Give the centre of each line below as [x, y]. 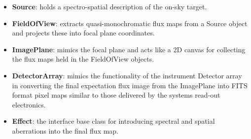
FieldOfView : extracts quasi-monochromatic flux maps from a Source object [130, 23]
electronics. [29, 104]
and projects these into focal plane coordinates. [83, 33]
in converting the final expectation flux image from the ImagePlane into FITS [130, 85]
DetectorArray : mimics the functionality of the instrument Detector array [127, 75]
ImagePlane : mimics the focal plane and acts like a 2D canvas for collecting [129, 49]
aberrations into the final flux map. [65, 130]
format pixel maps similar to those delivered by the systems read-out [116, 95]
